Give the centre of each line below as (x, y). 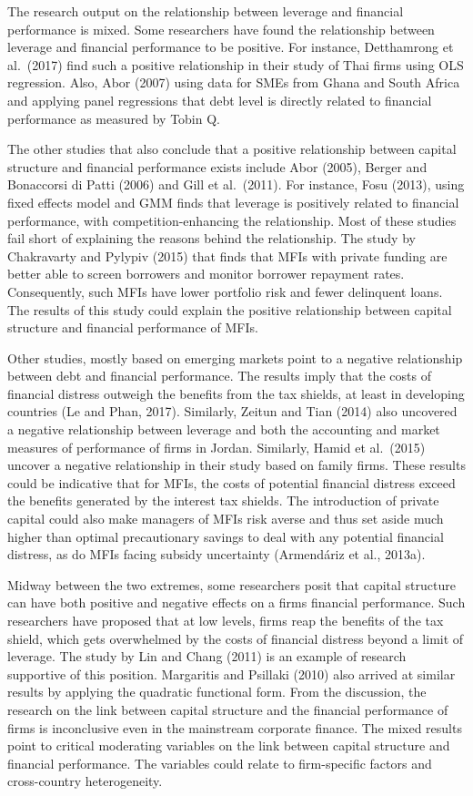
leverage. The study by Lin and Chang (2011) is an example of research (207, 656)
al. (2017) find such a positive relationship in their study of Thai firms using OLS (236, 64)
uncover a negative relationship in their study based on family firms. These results (236, 465)
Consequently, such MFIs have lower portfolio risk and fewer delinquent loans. (225, 291)
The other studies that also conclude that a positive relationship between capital (232, 149)
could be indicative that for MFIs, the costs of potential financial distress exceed (231, 482)
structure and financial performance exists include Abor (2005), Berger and (217, 166)
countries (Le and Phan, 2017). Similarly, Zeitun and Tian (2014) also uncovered (232, 411)
